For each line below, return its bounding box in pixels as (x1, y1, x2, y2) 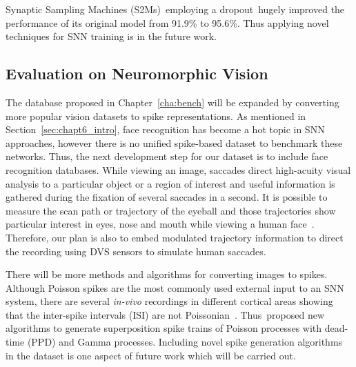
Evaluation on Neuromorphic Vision (6, 63, 268, 84)
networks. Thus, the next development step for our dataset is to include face (6, 149, 328, 163)
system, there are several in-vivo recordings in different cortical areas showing (6, 294, 333, 308)
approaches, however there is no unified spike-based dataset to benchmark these (6, 135, 343, 150)
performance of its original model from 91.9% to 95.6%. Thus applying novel (6, 15, 329, 30)
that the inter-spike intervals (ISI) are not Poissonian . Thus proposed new (6, 307, 325, 321)
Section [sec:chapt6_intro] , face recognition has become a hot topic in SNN (6, 122, 325, 137)
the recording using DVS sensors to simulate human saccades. (6, 244, 266, 258)
